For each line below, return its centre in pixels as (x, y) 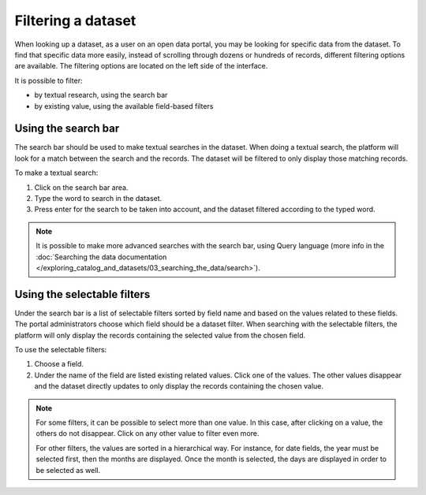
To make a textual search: (56, 173)
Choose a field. (59, 364)
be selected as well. (68, 470)
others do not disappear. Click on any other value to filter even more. (148, 434)
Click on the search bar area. (81, 187)
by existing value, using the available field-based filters (124, 106)
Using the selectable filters (82, 294)
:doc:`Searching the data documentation (101, 257)
